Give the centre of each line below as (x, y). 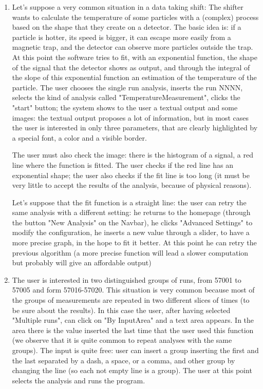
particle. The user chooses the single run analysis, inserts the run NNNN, (127, 87)
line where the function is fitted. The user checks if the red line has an (123, 164)
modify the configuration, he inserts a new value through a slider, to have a (131, 232)
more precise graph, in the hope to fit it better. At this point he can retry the (134, 242)
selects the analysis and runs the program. (79, 380)
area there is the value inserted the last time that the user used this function (133, 330)
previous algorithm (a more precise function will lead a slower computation (130, 252)
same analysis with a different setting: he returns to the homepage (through (131, 212)
